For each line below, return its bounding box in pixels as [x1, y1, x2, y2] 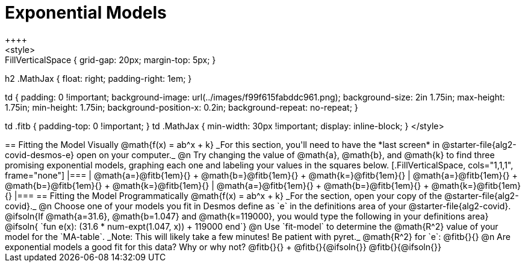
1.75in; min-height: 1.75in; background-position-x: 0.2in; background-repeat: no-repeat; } [5, 102, 358, 112]
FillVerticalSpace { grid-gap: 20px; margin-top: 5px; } [5, 54, 216, 65]
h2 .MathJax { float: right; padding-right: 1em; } [5, 73, 192, 84]
